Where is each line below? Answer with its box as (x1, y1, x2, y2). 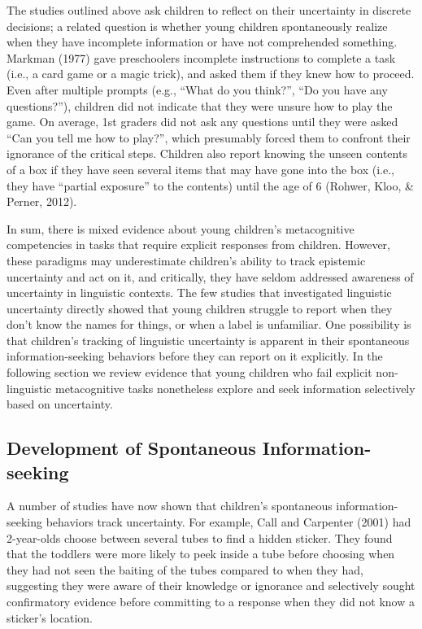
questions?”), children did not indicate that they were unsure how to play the (7, 97, 393, 114)
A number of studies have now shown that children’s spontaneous (7, 497, 333, 514)
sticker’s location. (7, 609, 93, 626)
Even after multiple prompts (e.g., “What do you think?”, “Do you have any (7, 81, 388, 98)
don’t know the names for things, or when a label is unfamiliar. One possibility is (7, 316, 411, 333)
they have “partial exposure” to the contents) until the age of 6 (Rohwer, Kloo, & (7, 177, 414, 194)
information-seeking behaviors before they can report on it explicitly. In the (7, 347, 383, 365)
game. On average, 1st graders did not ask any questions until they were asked (7, 113, 398, 130)
